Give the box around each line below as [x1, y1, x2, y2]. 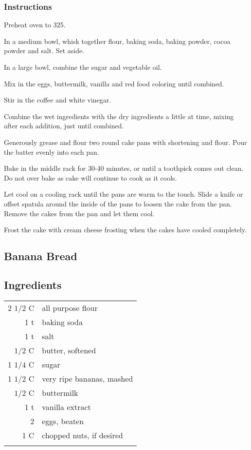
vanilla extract [42, 401, 91, 412]
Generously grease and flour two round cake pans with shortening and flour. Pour [4, 137, 247, 147]
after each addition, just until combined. [4, 121, 124, 131]
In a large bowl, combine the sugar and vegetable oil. [4, 62, 162, 72]
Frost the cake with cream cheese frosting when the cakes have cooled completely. [4, 225, 247, 235]
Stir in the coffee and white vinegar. [4, 95, 111, 105]
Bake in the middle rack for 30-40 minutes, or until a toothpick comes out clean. [4, 163, 244, 173]
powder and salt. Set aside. [4, 45, 85, 56]
